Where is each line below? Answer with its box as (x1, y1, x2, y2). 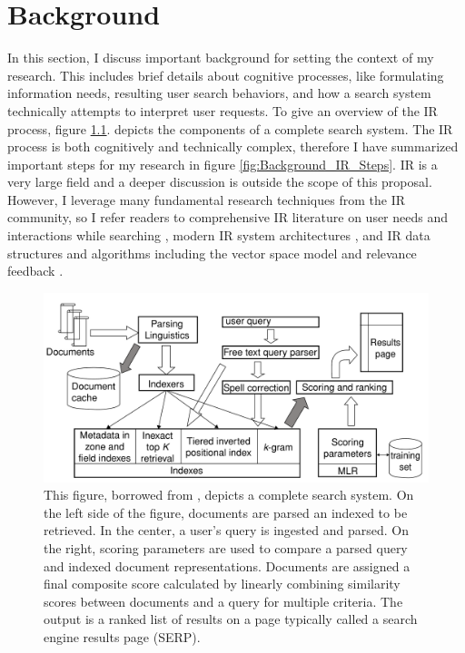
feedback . (7, 261, 64, 280)
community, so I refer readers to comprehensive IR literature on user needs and (7, 208, 449, 227)
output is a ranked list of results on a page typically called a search (44, 609, 418, 629)
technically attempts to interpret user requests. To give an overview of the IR (7, 101, 438, 120)
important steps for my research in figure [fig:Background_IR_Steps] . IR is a (7, 154, 438, 173)
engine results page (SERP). (44, 627, 201, 646)
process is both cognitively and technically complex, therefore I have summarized (7, 137, 459, 156)
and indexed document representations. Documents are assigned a (44, 556, 411, 575)
